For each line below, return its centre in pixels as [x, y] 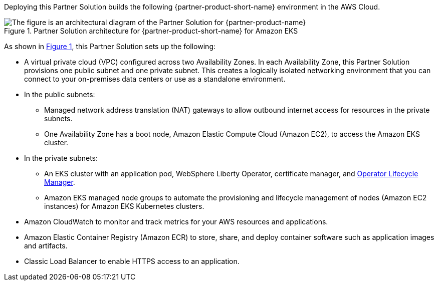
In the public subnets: [60, 94]
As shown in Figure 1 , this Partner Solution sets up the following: [110, 46]
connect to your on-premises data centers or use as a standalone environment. [155, 79]
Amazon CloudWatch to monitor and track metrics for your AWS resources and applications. [176, 222]
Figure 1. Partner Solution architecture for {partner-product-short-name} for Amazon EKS [151, 31]
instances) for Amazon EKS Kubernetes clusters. [124, 206]
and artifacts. [46, 246]
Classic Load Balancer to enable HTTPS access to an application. [132, 261]
